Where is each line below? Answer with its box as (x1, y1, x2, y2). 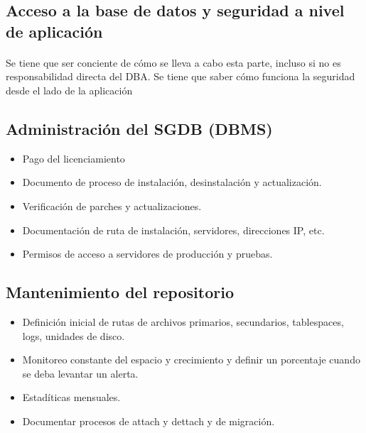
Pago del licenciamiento (22, 150, 125, 165)
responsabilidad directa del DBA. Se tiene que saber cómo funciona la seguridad (6, 69, 355, 84)
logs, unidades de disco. (22, 328, 125, 343)
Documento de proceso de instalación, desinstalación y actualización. (22, 175, 322, 190)
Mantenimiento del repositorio (6, 281, 234, 303)
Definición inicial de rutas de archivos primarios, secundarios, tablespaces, (22, 314, 344, 329)
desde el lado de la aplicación (6, 82, 133, 97)
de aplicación (6, 20, 103, 42)
